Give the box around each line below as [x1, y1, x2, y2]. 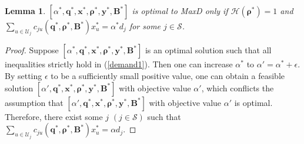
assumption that [5, 96, 64, 108]
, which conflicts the [201, 81, 274, 94]
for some [129, 20, 161, 32]
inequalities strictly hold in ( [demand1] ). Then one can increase [5, 58, 233, 70]
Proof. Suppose [5, 44, 59, 56]
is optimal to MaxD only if [132, 5, 228, 16]
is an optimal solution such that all [145, 44, 272, 56]
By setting [5, 70, 42, 82]
